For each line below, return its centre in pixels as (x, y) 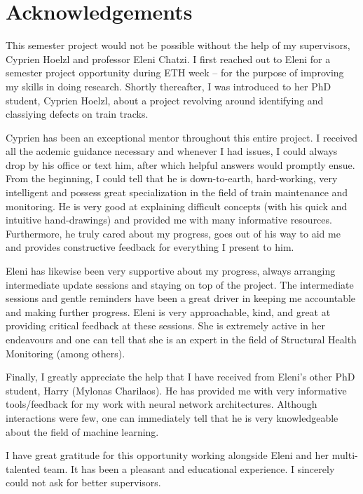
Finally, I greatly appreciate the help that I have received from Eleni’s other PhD (180, 377)
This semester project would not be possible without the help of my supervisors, (178, 45)
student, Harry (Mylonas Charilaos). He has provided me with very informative (176, 390)
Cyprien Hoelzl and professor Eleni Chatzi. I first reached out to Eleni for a (168, 59)
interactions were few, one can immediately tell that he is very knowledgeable (172, 417)
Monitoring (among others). (66, 353)
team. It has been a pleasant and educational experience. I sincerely (189, 468)
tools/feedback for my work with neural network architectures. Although (162, 404)
